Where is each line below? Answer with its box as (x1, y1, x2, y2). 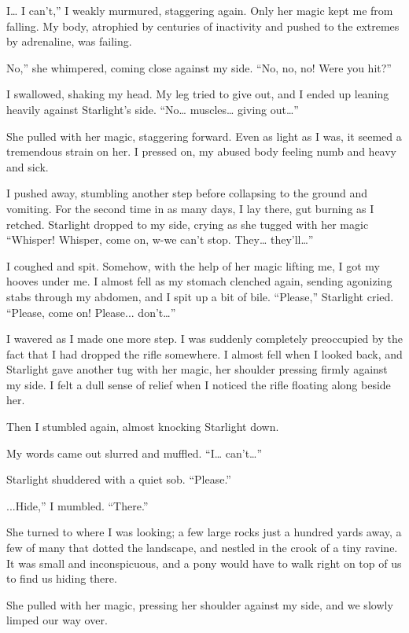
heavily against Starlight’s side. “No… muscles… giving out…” (6, 101, 299, 117)
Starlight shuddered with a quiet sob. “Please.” (6, 471, 231, 488)
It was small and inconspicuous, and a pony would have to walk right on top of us (6, 554, 402, 571)
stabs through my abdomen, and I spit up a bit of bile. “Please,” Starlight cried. (6, 288, 394, 304)
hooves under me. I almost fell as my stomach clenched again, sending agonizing (6, 273, 392, 289)
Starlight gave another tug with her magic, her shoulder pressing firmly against (6, 361, 388, 377)
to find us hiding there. (6, 570, 117, 587)
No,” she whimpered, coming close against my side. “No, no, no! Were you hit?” (6, 59, 392, 75)
